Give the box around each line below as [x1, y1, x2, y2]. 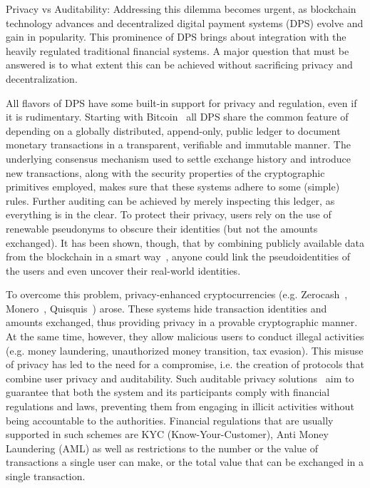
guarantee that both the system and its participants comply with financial [6, 385, 330, 400]
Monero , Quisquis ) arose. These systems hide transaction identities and [6, 300, 327, 315]
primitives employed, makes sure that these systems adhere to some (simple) [6, 179, 340, 194]
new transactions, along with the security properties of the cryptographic [6, 165, 325, 180]
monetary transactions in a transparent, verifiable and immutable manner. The [6, 137, 351, 152]
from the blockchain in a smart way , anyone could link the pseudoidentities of [6, 249, 350, 264]
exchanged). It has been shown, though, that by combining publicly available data [6, 235, 365, 250]
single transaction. [6, 469, 86, 483]
